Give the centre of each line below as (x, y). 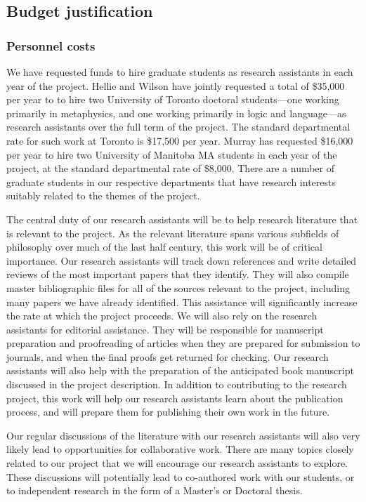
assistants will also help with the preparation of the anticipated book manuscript (180, 370)
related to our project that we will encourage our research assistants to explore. (177, 463)
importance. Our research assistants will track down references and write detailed (182, 260)
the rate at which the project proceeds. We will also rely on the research (162, 316)
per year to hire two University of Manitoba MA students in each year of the (172, 154)
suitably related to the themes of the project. (103, 196)
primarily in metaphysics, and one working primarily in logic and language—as (176, 113)
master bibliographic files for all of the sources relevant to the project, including (178, 288)
